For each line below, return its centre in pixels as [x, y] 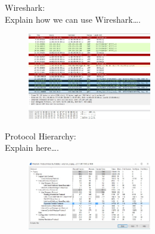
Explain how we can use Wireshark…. [73, 19]
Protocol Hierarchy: [41, 136]
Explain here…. [32, 148]
